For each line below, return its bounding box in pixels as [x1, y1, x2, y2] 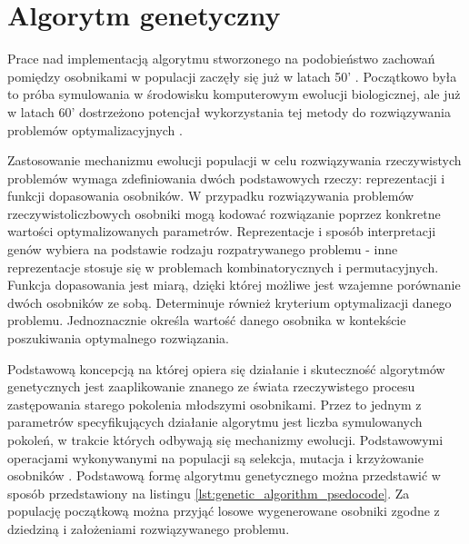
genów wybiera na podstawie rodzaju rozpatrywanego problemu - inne [7, 240, 398, 259]
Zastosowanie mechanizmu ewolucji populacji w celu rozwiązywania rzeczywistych [7, 151, 462, 170]
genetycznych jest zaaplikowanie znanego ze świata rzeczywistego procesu [7, 377, 415, 396]
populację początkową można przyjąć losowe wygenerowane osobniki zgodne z [7, 501, 440, 520]
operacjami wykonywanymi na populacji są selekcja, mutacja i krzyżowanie [7, 448, 424, 467]
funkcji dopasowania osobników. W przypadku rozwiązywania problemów [7, 186, 414, 205]
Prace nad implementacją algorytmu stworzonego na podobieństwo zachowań [7, 49, 435, 68]
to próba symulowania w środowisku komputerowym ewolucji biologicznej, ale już [7, 84, 461, 104]
